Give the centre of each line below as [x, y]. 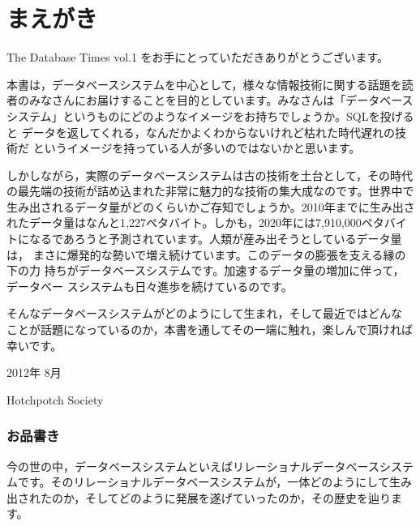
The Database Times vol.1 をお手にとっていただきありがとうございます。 [198, 57]
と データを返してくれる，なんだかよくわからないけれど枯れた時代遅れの [201, 132]
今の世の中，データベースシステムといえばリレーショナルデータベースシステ [210, 466]
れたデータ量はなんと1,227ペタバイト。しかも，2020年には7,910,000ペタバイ [207, 222]
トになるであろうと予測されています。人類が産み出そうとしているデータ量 [204, 239]
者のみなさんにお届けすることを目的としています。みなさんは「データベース [210, 100]
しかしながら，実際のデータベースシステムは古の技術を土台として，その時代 [210, 175]
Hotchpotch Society [55, 399]
